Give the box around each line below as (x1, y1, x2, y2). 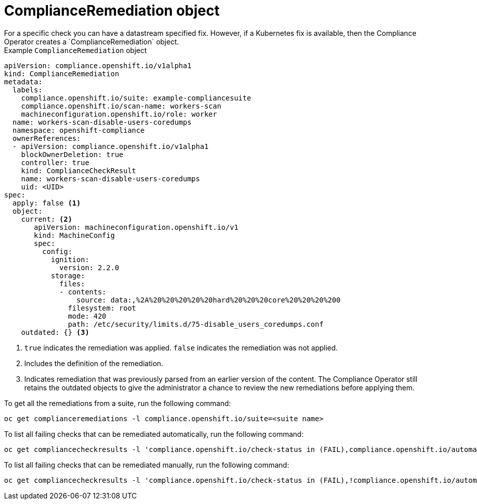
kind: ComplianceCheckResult (21, 166, 136, 175)
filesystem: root (68, 304, 136, 312)
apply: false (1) (12, 198, 81, 207)
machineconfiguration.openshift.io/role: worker (21, 110, 217, 118)
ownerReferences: (12, 134, 81, 142)
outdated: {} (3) (21, 328, 89, 336)
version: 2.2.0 (59, 263, 119, 272)
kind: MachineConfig (34, 231, 115, 239)
